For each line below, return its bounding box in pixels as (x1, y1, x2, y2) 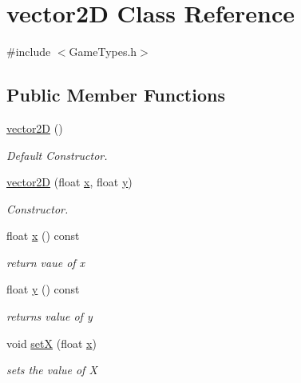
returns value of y (6, 308, 93, 325)
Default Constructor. (6, 146, 108, 163)
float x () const (6, 227, 80, 244)
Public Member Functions (6, 82, 225, 107)
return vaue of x (6, 253, 85, 270)
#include (6, 43, 51, 60)
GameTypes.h (69, 43, 137, 60)
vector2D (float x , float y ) (6, 174, 133, 190)
